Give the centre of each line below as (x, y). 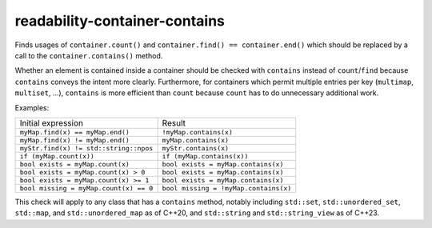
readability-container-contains (120, 21)
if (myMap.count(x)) (57, 156)
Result (174, 122)
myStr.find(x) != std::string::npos (86, 148)
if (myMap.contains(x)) (205, 156)
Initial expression (52, 122)
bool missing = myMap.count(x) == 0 (86, 188)
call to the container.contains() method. (89, 55)
